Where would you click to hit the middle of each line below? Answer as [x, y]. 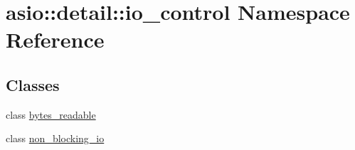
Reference [55, 39]
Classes [33, 84]
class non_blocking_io [55, 138]
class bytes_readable [51, 114]
